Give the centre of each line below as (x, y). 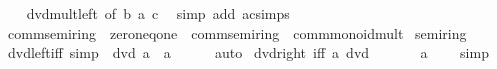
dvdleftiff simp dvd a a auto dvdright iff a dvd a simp (248, 52)
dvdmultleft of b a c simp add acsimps (158, 13)
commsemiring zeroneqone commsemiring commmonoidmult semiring (237, 32)
